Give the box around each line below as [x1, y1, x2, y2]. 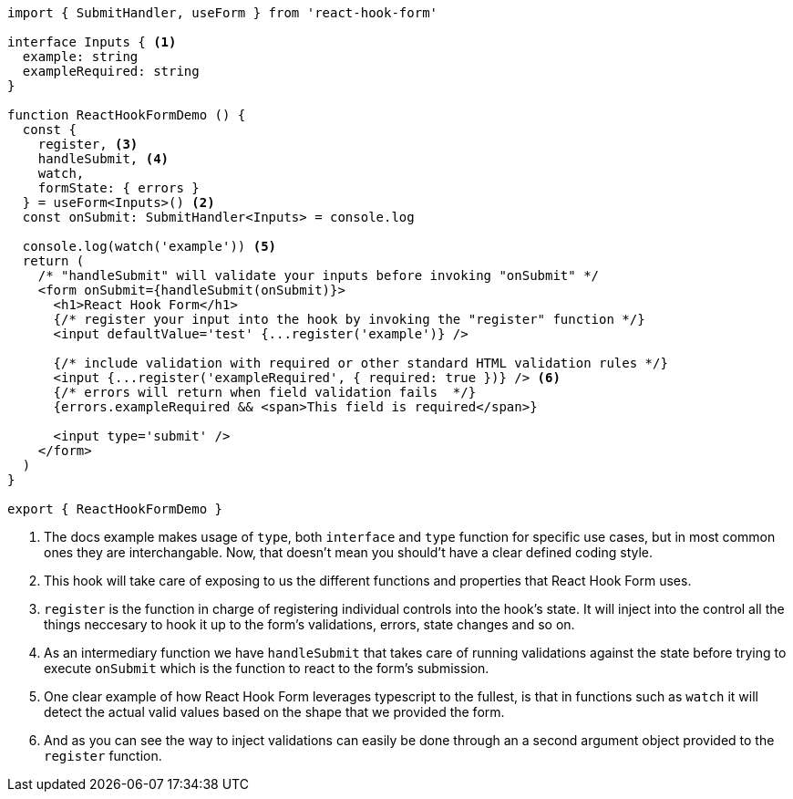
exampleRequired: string [22, 64, 200, 78]
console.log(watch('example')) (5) [22, 239, 277, 254]
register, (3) [37, 137, 139, 151]
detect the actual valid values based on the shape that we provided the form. [44, 704, 505, 720]
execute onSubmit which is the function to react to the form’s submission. [44, 660, 489, 676]
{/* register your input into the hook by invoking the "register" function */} [53, 312, 645, 327]
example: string [22, 49, 139, 64]
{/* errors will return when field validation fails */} [53, 385, 477, 399]
